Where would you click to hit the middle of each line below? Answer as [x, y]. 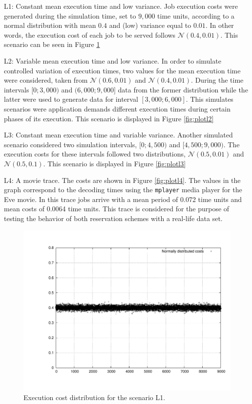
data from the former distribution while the [183, 89]
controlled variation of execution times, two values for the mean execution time [122, 70]
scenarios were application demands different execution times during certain [117, 108]
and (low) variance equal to [150, 25]
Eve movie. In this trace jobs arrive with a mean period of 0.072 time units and [123, 199]
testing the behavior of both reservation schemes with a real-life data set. [113, 218]
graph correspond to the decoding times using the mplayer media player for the [123, 190]
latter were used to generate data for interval [71, 99]
